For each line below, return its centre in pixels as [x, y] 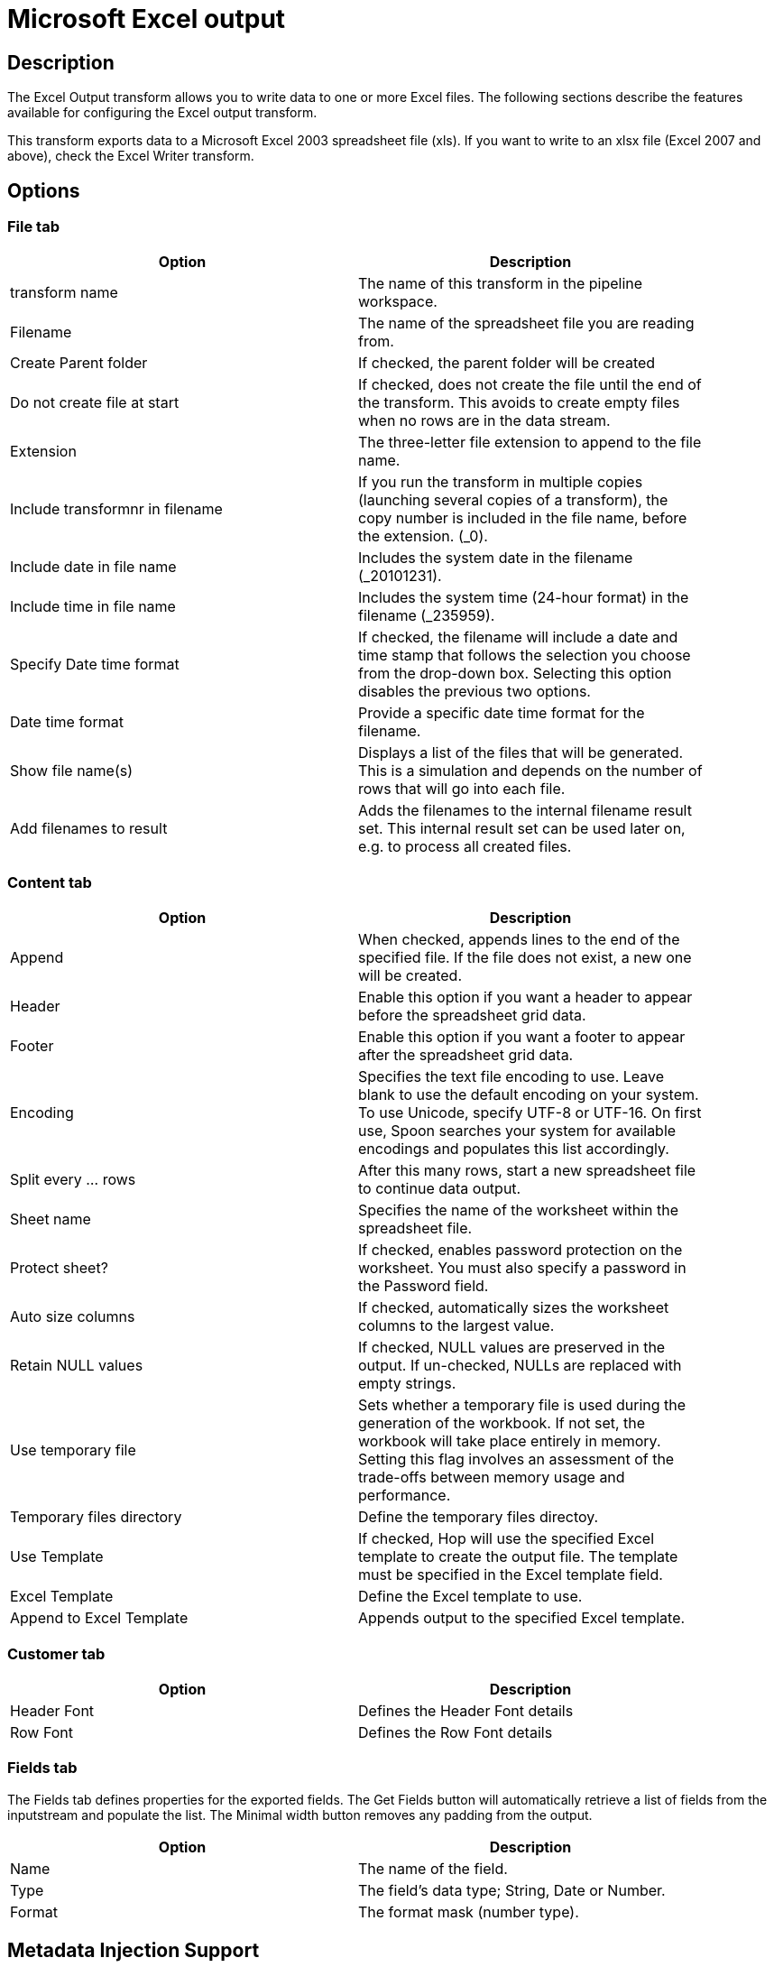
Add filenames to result [89, 829]
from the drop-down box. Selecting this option [515, 674]
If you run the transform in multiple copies [501, 482]
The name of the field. [433, 1868]
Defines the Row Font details [456, 1732]
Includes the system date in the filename [496, 558]
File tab [33, 227]
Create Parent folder [79, 363]
